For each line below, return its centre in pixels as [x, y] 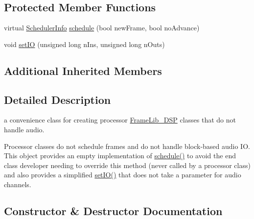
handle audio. [24, 129]
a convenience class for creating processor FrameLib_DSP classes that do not [120, 120]
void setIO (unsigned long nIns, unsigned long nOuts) [84, 44]
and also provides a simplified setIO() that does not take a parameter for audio [123, 175]
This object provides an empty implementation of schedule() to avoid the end [120, 156]
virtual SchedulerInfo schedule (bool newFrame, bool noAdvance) [102, 28]
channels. [18, 184]
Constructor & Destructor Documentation [113, 210]
